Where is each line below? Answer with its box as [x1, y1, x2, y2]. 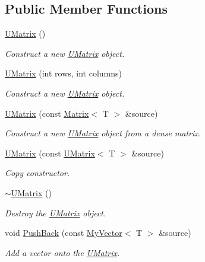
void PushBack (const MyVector [5, 226, 122, 239]
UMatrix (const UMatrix [5, 146, 95, 159]
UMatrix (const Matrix [5, 107, 89, 119]
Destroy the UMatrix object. [5, 206, 106, 219]
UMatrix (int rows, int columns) [5, 67, 122, 79]
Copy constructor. [5, 167, 70, 179]
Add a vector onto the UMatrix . [5, 246, 120, 258]
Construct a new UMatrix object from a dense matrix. [5, 127, 201, 139]
